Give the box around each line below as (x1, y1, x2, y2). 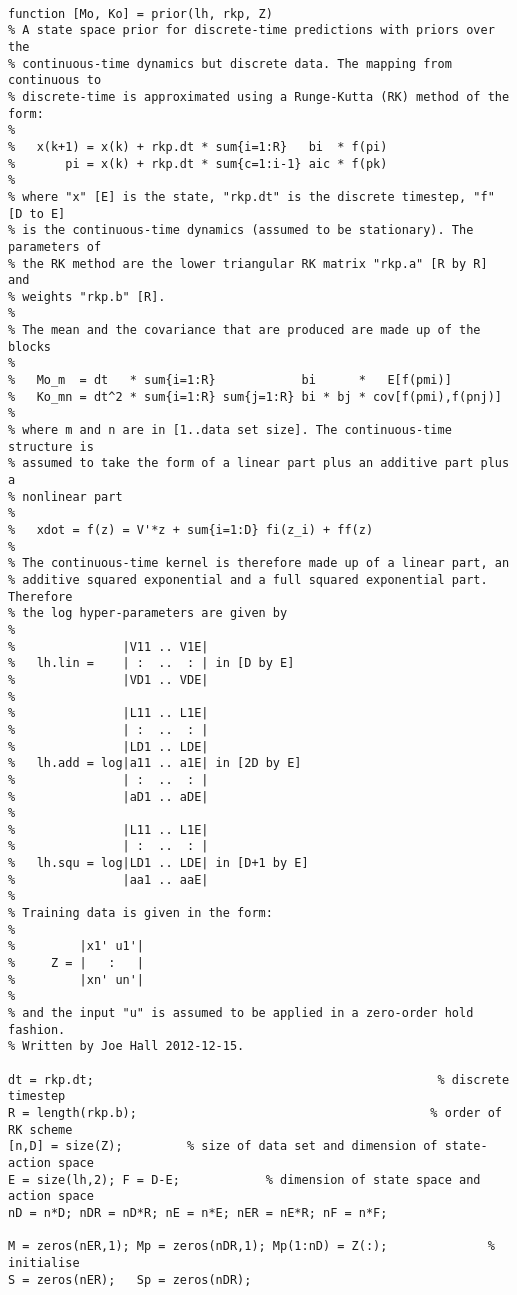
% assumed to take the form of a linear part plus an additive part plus (8, 456, 510, 471)
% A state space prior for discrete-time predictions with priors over (8, 23, 495, 38)
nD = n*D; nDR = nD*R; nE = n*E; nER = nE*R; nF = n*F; (8, 1205, 388, 1220)
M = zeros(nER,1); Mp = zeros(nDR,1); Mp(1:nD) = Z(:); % (8, 1239, 495, 1254)
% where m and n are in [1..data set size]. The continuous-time (8, 423, 452, 438)
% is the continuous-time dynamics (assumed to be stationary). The (8, 223, 474, 238)
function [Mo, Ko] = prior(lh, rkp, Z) (8, 6, 273, 21)
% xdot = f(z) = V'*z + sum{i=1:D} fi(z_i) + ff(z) (8, 523, 374, 537)
